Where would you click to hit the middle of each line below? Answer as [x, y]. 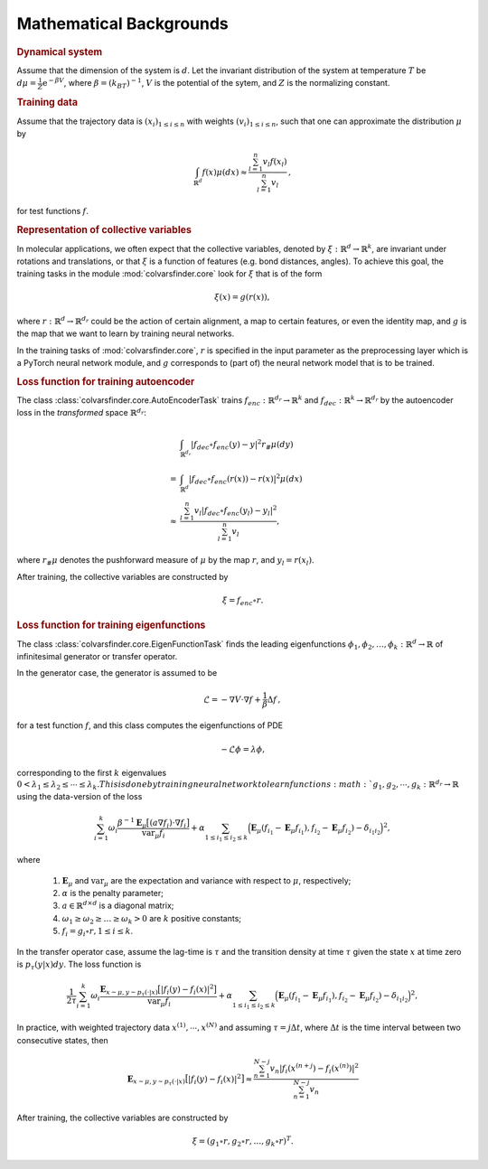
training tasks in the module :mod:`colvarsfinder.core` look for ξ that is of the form [169, 274]
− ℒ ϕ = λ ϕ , [243, 749]
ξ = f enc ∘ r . [243, 601]
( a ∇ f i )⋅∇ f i [168, 824]
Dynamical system [60, 51]
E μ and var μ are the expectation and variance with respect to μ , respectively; [206, 881]
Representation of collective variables [104, 230]
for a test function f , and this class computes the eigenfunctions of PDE [150, 725]
